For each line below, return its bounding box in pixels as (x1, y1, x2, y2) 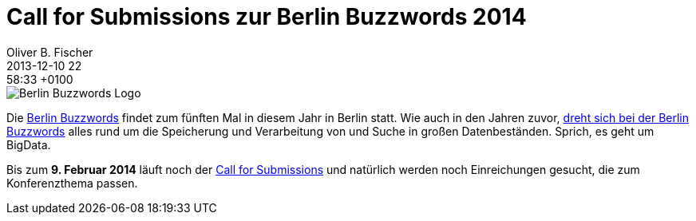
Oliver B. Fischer (6, 45, 93, 59)
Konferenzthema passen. (6, 176, 138, 190)
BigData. (6, 137, 51, 152)
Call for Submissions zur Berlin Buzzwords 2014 (6, 3, 527, 30)
